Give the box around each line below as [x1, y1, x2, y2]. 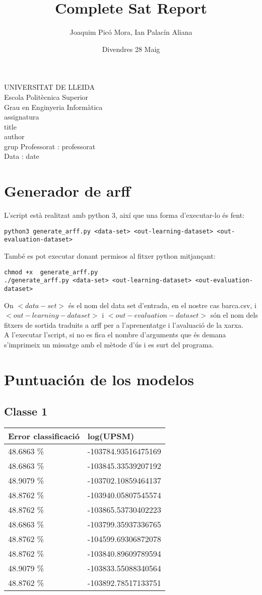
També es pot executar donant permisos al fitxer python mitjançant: [4, 251, 216, 261]
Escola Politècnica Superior [4, 91, 89, 102]
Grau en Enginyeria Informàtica [4, 101, 103, 112]
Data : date [4, 151, 39, 161]
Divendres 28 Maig [102, 43, 160, 54]
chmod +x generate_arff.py [4, 268, 98, 276]
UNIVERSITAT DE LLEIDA [4, 82, 95, 92]
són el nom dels [210, 310, 258, 320]
